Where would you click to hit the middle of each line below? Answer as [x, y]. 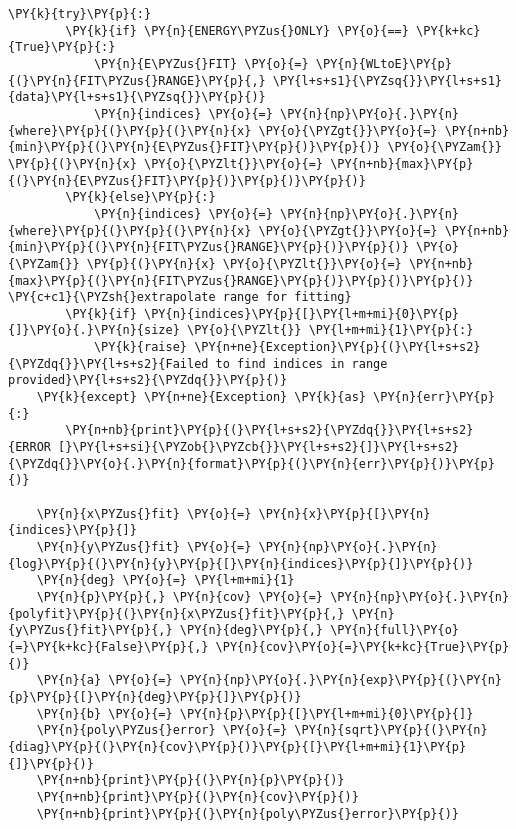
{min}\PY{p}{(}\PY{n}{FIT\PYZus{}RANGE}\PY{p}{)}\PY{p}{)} [208, 247]
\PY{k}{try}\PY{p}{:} [80, 14]
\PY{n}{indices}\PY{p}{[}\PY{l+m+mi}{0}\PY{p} [302, 313]
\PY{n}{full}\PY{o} [395, 630]
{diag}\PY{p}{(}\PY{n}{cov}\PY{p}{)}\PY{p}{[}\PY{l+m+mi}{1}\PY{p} [237, 746]
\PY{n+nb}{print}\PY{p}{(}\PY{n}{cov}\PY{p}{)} [197, 796]
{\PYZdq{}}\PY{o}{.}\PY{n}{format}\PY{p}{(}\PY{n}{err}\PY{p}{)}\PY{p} [251, 463]
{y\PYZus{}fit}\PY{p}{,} [90, 630]
